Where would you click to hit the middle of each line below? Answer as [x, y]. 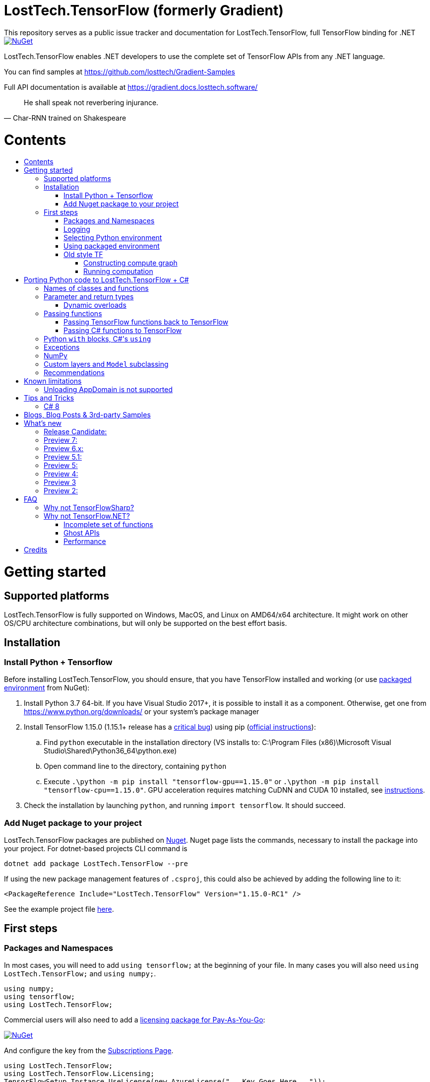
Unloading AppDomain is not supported [108, 390]
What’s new [43, 423]
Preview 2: [61, 491]
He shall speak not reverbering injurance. [91, 102]
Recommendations [74, 373]
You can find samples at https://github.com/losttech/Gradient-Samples [120, 71]
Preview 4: [61, 474]
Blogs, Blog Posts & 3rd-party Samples [87, 415]
